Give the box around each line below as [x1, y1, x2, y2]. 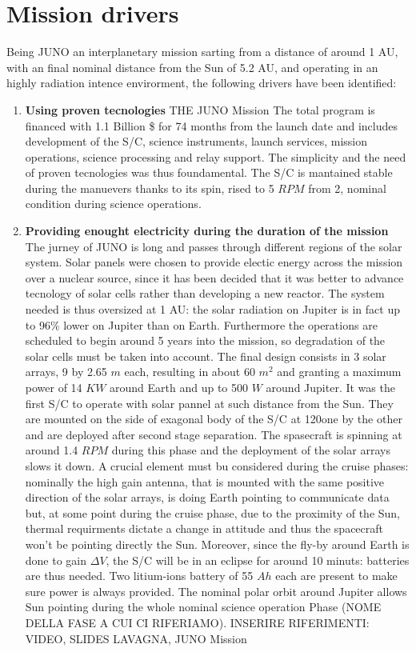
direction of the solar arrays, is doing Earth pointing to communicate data [25, 489, 390, 506]
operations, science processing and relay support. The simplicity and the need [25, 148, 406, 165]
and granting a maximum [277, 363, 402, 380]
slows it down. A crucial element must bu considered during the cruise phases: [25, 457, 409, 474]
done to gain [25, 551, 87, 568]
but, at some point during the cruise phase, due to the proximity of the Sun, [25, 504, 401, 521]
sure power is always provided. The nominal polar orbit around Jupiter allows [25, 582, 407, 599]
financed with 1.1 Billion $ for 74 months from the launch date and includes [25, 117, 398, 134]
